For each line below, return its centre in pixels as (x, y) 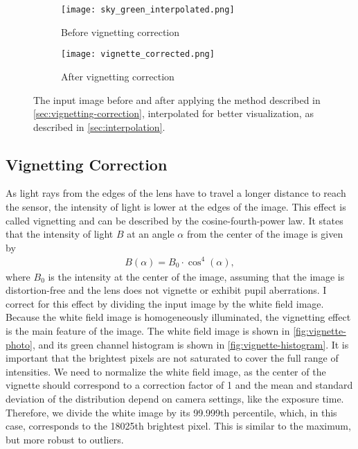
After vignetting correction (118, 76)
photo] (19, 344)
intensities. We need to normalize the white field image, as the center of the (166, 371)
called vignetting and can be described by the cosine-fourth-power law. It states (174, 220)
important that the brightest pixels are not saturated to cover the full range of (172, 358)
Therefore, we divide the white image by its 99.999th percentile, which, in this (171, 412)
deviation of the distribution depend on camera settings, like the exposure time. (175, 398)
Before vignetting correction (120, 32)
